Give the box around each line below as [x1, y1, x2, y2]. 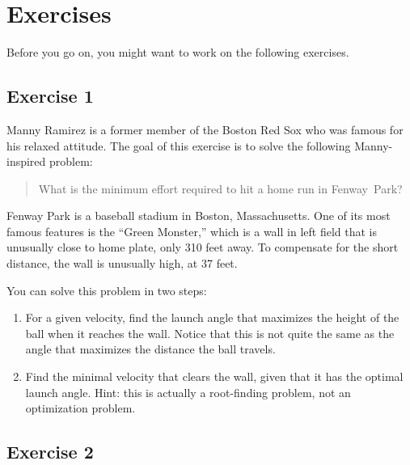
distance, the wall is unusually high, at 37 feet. [6, 255, 238, 272]
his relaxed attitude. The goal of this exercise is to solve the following [6, 137, 351, 154]
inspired [6, 153, 46, 170]
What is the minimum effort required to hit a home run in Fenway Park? [38, 180, 403, 197]
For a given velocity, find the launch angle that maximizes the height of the [25, 309, 399, 326]
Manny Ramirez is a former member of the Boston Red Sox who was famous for [6, 120, 404, 137]
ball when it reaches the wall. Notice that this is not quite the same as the [25, 324, 395, 341]
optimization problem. [25, 399, 136, 416]
